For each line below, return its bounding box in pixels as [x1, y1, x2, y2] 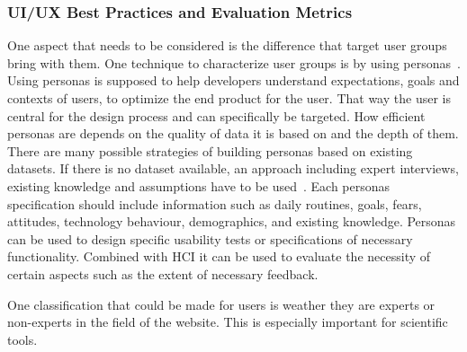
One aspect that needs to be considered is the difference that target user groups [7, 36, 447, 55]
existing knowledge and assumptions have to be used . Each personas [7, 176, 391, 195]
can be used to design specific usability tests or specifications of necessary [7, 229, 413, 248]
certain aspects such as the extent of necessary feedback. [7, 264, 319, 283]
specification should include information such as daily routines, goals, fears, [7, 194, 422, 213]
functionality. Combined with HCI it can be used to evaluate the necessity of [7, 247, 431, 266]
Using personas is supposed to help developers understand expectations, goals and [7, 71, 460, 90]
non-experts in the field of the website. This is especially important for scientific [7, 312, 448, 331]
